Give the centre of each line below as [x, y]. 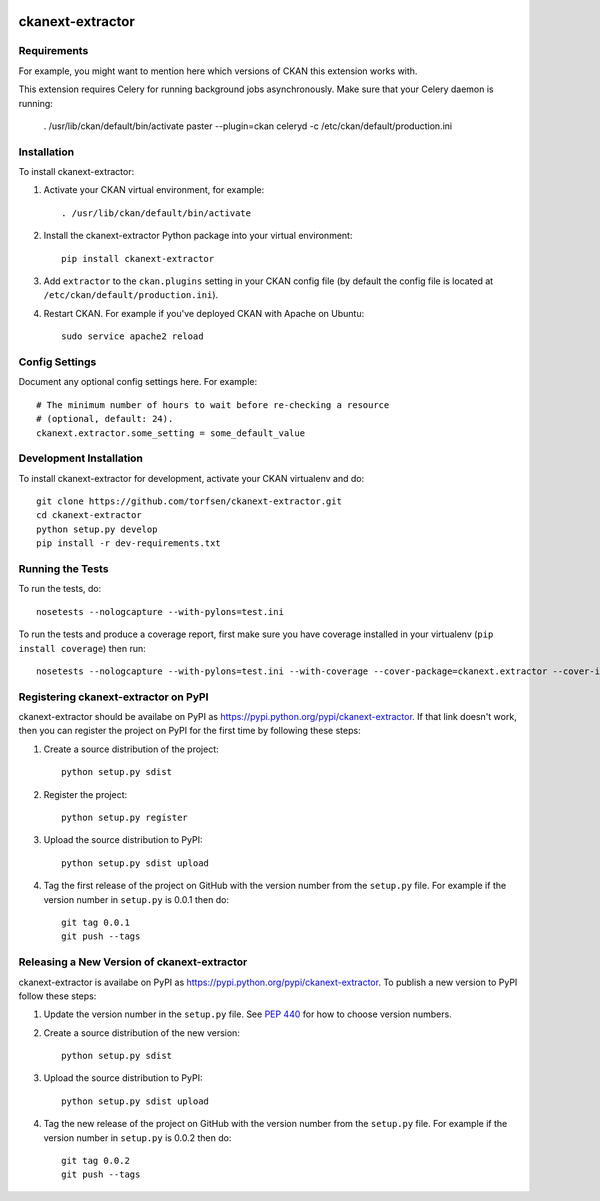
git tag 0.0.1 [95, 922]
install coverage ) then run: [82, 648]
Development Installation [81, 458]
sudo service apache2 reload [132, 336]
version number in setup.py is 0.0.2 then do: [137, 1137]
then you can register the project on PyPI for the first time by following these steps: [189, 731]
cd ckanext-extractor [89, 515]
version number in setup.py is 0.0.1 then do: [136, 899]
